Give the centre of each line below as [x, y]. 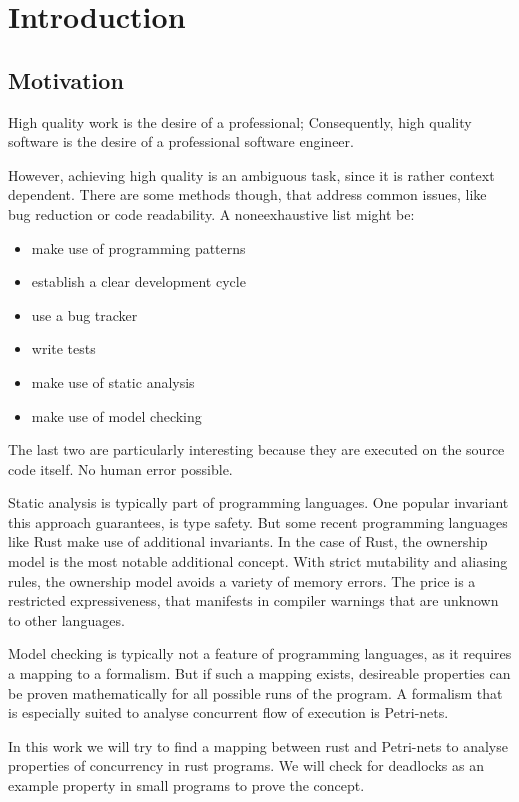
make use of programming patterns [138, 247]
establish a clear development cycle [138, 281]
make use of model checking [116, 415]
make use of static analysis [113, 381]
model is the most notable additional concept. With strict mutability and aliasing [258, 561]
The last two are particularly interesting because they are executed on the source [256, 449]
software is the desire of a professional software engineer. [181, 141]
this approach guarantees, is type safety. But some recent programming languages [258, 521]
